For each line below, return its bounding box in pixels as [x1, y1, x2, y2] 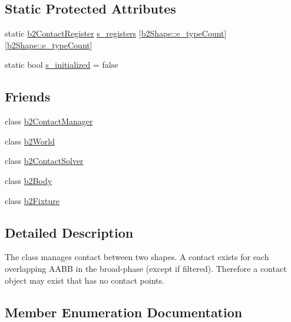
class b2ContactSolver [5, 155, 84, 167]
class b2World [5, 134, 55, 147]
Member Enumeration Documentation [5, 303, 243, 321]
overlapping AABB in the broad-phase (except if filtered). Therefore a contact [5, 262, 287, 274]
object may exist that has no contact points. [5, 274, 164, 286]
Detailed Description [5, 223, 134, 241]
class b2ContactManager [5, 115, 93, 127]
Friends [5, 87, 51, 106]
